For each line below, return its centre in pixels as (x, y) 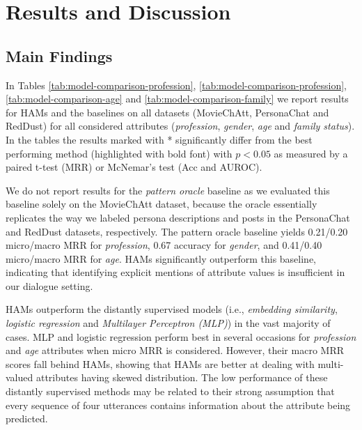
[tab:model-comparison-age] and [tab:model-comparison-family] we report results (177, 99)
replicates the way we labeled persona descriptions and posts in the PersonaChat (178, 217)
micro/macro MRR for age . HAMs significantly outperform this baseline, (161, 258)
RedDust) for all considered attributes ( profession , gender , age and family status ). (180, 126)
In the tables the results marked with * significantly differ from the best (159, 139)
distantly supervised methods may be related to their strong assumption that (170, 391)
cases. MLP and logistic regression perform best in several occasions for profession (181, 336)
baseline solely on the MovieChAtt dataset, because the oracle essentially (162, 204)
